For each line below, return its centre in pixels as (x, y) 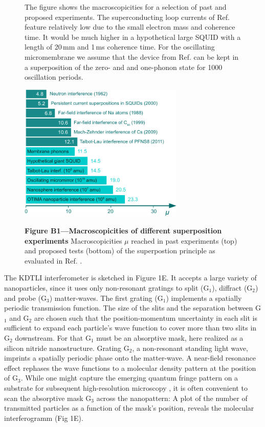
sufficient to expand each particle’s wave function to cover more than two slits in (130, 328)
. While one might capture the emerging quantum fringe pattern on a (129, 378)
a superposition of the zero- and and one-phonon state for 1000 (124, 67)
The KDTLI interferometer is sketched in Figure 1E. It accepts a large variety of (130, 278)
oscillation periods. (54, 77)
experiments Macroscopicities (73, 240)
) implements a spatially (204, 298)
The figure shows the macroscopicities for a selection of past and (126, 7)
